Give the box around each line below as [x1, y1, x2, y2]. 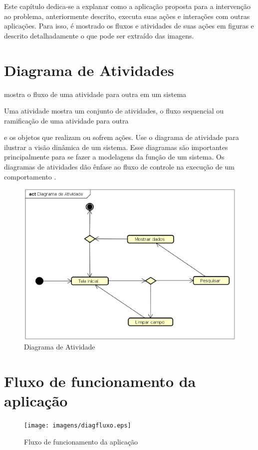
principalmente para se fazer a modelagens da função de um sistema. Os [4, 151, 225, 162]
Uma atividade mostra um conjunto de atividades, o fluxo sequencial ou [4, 105, 224, 116]
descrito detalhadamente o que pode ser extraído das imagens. [4, 30, 194, 40]
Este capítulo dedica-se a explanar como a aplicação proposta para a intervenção [4, 1, 251, 11]
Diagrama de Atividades [4, 59, 174, 80]
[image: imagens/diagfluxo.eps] [24, 422, 131, 429]
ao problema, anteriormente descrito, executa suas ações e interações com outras [4, 10, 250, 21]
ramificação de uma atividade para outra [4, 115, 129, 125]
